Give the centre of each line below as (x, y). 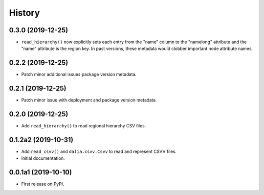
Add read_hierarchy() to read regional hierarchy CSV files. (84, 126)
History (24, 13)
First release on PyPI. (43, 184)
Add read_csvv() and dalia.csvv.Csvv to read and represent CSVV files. (99, 151)
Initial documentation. (43, 158)
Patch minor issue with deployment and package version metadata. (89, 100)
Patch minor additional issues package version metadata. (79, 74)
